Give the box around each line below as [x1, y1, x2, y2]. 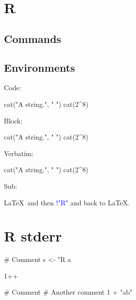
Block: [4, 115, 23, 125]
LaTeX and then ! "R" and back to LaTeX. [4, 197, 130, 207]
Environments [4, 60, 75, 75]
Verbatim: [4, 148, 34, 158]
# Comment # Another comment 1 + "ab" [4, 287, 133, 297]
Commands [4, 31, 61, 46]
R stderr [4, 226, 62, 246]
